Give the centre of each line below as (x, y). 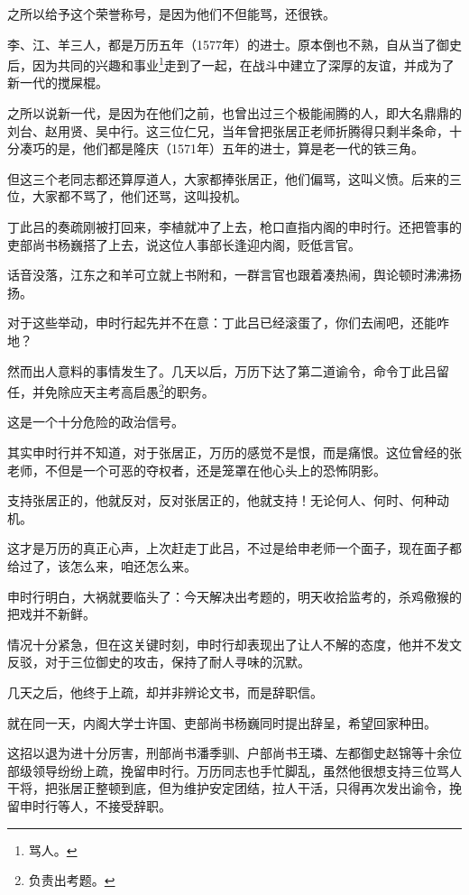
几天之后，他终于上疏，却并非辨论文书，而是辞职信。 (165, 692)
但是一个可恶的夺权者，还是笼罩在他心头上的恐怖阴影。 (221, 470)
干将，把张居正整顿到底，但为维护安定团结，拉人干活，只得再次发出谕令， (228, 788)
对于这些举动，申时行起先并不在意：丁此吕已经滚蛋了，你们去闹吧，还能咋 (228, 323)
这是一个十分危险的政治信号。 (96, 422)
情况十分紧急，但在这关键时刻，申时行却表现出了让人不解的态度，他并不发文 (234, 644)
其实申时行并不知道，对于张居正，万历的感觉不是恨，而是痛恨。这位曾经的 (228, 452)
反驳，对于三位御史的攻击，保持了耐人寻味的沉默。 (159, 662)
